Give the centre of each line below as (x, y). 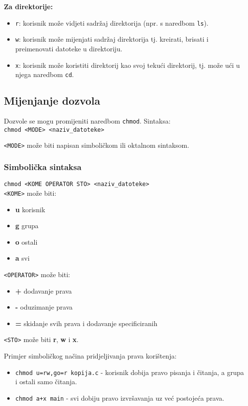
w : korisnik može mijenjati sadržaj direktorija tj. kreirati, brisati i (112, 39)
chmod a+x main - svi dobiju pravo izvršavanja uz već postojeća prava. (120, 398)
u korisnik (30, 209)
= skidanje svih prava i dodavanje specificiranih (86, 323)
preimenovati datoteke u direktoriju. (69, 48)
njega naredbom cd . (44, 74)
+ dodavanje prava (44, 290)
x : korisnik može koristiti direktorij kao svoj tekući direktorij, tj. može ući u (128, 65)
